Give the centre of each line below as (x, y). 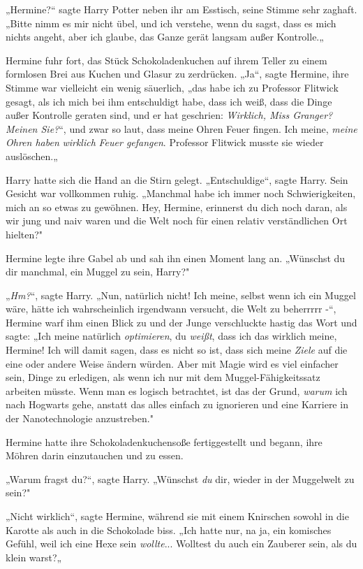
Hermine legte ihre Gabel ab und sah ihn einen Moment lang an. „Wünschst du (176, 258)
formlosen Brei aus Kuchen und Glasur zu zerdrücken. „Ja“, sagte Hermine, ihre (177, 74)
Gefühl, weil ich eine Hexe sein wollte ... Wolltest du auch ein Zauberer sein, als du (181, 543)
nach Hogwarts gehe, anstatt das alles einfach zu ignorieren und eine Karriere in (177, 404)
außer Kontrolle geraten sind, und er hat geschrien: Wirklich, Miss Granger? (169, 115)
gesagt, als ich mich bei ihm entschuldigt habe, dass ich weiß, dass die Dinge (169, 101)
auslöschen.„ (32, 156)
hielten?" (24, 234)
